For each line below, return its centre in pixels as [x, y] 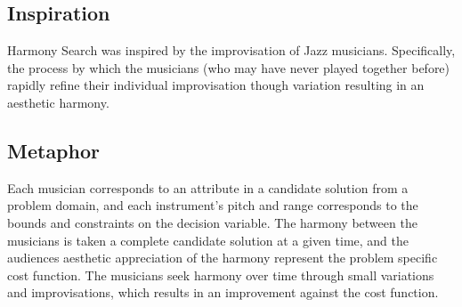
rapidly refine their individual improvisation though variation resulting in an [216, 85]
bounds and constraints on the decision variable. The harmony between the [212, 222]
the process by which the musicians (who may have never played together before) [229, 67]
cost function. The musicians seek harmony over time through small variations [221, 275]
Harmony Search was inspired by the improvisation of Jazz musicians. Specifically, [231, 50]
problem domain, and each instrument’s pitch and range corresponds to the [213, 205]
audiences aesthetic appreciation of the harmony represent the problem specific [223, 258]
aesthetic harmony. [58, 102]
